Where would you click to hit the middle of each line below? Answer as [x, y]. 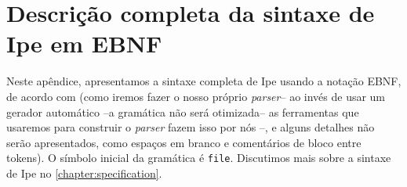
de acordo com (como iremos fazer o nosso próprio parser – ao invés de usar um [196, 96]
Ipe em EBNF [84, 43]
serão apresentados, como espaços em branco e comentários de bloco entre [184, 142]
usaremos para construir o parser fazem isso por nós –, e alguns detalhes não [191, 127]
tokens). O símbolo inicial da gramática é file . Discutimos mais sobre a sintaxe [199, 158]
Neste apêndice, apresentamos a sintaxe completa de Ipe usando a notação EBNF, [204, 81]
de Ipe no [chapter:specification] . [84, 173]
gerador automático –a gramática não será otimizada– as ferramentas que [183, 111]
